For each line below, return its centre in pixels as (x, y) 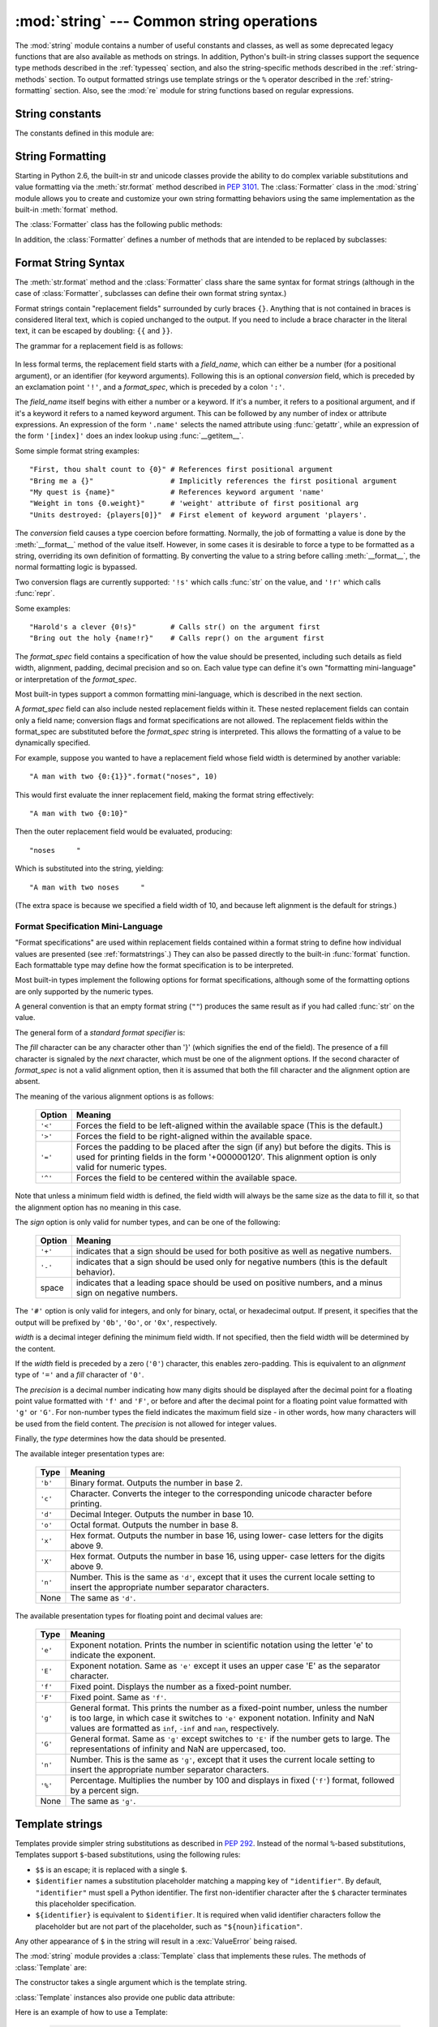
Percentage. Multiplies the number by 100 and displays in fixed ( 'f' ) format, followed (232, 1781)
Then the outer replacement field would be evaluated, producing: (124, 832)
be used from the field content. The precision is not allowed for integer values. (146, 1424)
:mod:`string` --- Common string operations (166, 21)
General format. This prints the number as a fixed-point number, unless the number (229, 1708)
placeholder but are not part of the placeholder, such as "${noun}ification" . (169, 1926)
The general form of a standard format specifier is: (100, 1032)
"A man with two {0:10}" (79, 814)
